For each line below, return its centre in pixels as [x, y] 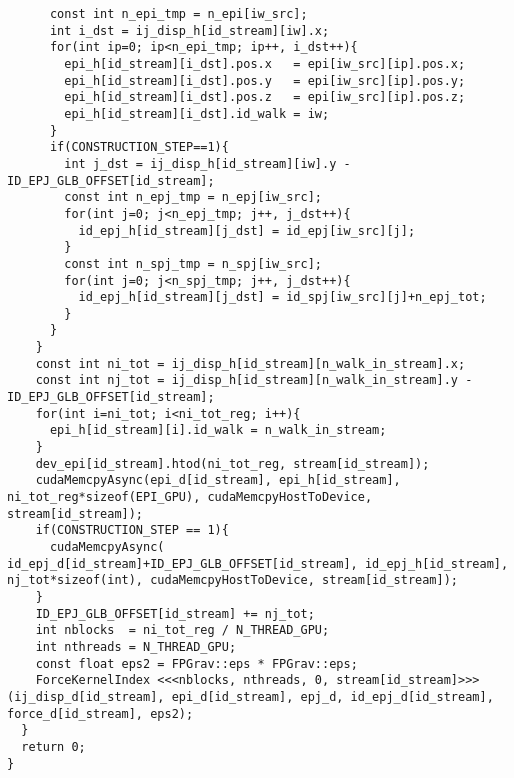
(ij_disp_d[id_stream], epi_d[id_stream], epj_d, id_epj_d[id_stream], [250, 696]
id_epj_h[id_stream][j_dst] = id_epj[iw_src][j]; [247, 230]
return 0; [53, 746]
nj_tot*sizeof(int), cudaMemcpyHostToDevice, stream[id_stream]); [233, 580]
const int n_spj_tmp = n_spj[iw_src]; [193, 263]
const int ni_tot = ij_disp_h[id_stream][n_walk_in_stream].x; [250, 363]
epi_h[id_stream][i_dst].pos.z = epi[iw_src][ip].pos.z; [265, 97]
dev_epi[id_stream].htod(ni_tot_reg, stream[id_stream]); [232, 463]
